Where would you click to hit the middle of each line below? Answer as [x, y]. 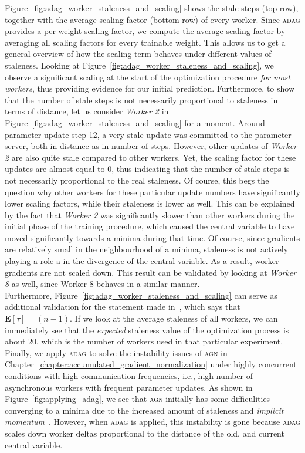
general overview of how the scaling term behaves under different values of [138, 54]
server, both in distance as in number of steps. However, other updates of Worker [151, 146]
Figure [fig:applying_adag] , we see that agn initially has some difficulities [138, 399]
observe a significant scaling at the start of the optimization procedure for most [148, 77]
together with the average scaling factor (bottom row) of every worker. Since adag [152, 19]
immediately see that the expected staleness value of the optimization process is [147, 329]
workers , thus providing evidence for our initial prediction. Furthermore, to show [150, 88]
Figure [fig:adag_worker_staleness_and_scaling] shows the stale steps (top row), [152, 8]
